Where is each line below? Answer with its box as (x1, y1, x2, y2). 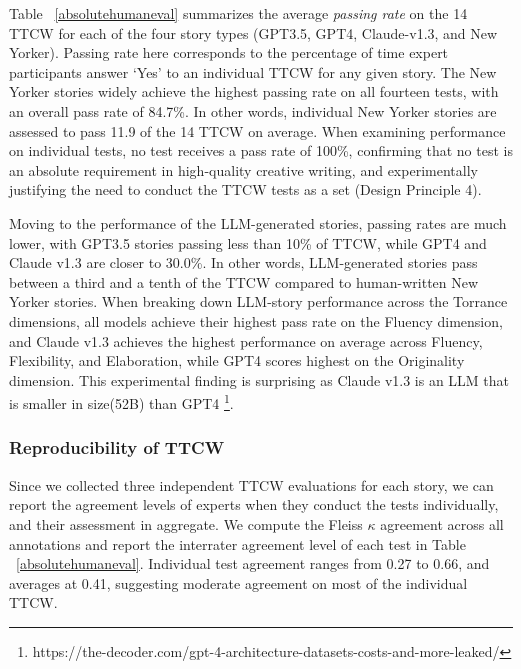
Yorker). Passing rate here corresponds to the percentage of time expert (9, 42, 449, 63)
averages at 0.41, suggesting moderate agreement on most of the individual (9, 572, 468, 593)
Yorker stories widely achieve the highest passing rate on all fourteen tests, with (9, 81, 499, 102)
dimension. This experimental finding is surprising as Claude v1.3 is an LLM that (9, 369, 510, 390)
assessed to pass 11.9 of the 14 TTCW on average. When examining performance (9, 120, 506, 141)
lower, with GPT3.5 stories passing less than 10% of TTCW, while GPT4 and (9, 232, 487, 253)
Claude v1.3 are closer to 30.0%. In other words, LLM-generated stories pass (9, 252, 478, 273)
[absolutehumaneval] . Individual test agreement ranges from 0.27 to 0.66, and (16, 553, 490, 574)
